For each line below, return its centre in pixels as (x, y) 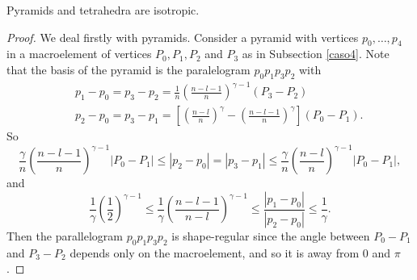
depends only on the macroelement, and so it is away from (215, 252)
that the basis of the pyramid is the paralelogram (128, 69)
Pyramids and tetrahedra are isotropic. (103, 10)
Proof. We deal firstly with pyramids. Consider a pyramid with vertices (183, 37)
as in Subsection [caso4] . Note (316, 54)
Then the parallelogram (65, 235)
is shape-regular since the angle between (271, 235)
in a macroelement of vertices (79, 54)
